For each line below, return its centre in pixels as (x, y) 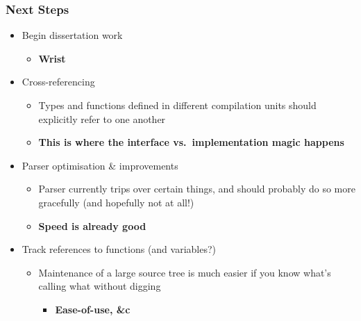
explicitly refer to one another (102, 118)
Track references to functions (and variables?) (119, 249)
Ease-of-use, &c (93, 309)
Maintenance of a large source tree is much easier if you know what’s (185, 272)
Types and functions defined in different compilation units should (177, 105)
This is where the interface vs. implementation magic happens (191, 142)
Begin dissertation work (72, 35)
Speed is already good (92, 225)
